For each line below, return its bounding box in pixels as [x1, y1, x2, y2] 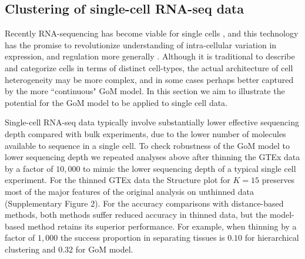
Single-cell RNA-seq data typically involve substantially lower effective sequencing [5, 116, 300, 128]
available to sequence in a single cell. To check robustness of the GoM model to [5, 139, 290, 151]
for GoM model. [75, 243, 133, 255]
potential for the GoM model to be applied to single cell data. [5, 96, 228, 108]
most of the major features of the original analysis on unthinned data [5, 185, 254, 197]
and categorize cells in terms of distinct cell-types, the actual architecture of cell [5, 61, 293, 74]
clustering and [5, 243, 56, 255]
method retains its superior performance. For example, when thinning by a [27, 220, 297, 232]
